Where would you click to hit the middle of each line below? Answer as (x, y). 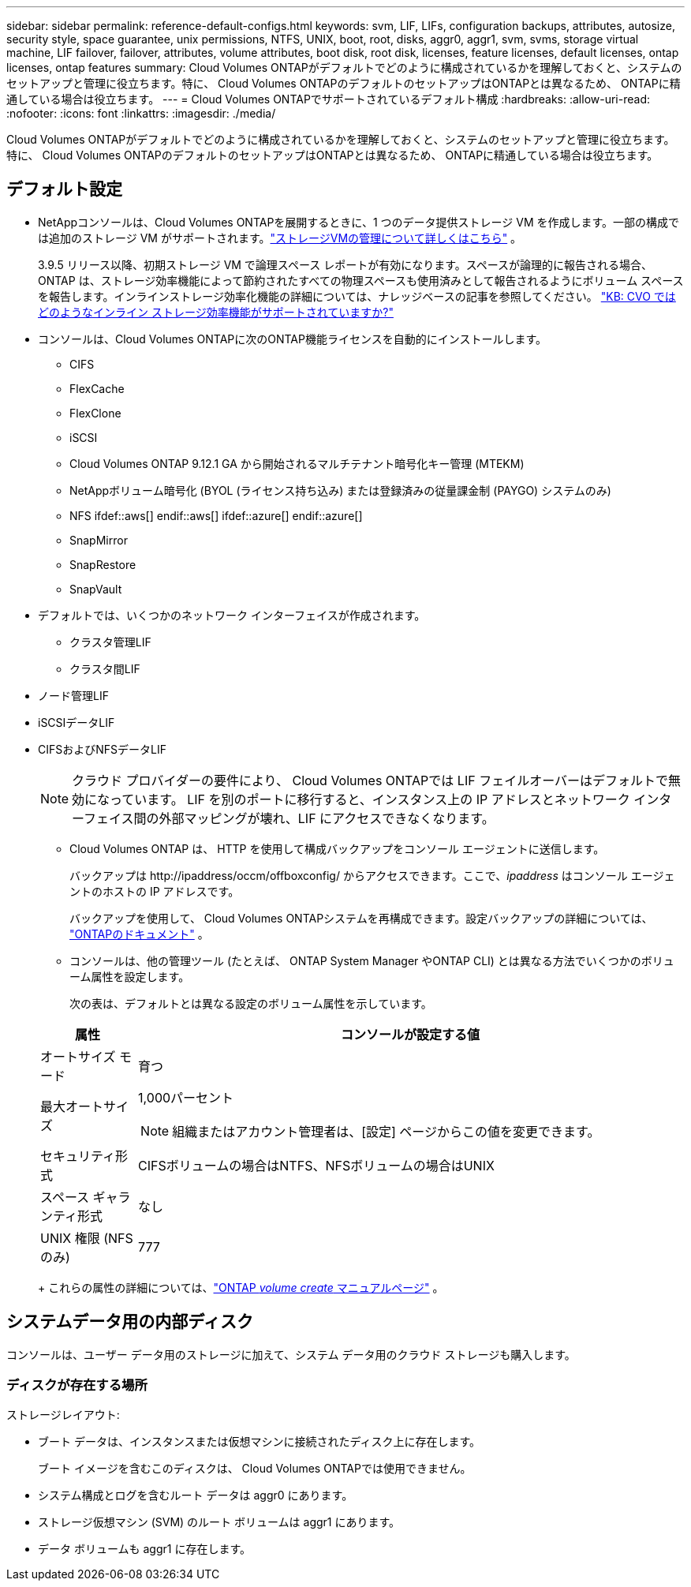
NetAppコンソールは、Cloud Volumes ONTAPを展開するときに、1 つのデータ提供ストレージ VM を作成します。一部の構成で (359, 222)
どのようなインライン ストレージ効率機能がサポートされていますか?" (216, 312)
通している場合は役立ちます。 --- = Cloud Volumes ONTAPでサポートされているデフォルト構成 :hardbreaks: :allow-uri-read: (328, 99)
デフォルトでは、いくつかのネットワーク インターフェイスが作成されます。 (232, 615)
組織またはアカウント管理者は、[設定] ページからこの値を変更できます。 (386, 1131)
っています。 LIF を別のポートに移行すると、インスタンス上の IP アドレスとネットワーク (370, 799)
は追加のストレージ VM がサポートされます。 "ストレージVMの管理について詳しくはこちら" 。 (280, 238)
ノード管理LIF (73, 695)
